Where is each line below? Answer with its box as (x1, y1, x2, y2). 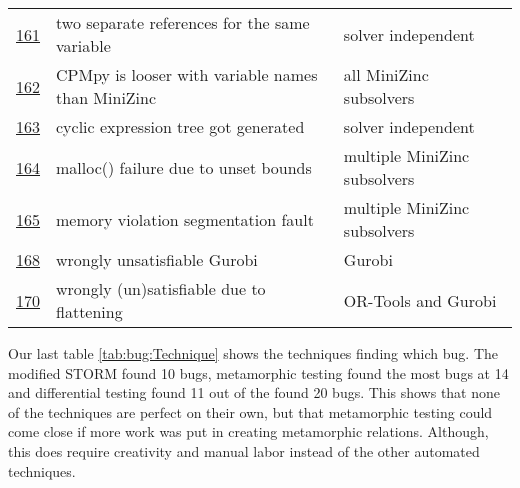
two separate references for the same (56, 11, 310, 34)
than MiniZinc (56, 86, 157, 109)
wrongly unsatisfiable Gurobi (56, 248, 258, 271)
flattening (56, 300, 123, 323)
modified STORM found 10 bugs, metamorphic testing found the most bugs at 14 (8, 362, 509, 383)
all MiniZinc (343, 63, 429, 86)
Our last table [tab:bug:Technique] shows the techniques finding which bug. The (8, 343, 499, 363)
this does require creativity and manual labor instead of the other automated (8, 440, 480, 461)
